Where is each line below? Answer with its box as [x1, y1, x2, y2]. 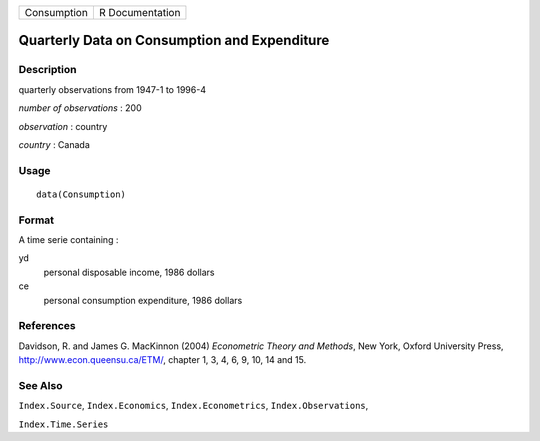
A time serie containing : [18, 234, 119, 246]
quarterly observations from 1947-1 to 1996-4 [18, 83, 207, 95]
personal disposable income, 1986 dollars [43, 266, 215, 278]
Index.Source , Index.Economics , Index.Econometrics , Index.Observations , [18, 400, 369, 412]
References [18, 319, 76, 333]
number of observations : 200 [18, 102, 142, 114]
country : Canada [18, 138, 90, 150]
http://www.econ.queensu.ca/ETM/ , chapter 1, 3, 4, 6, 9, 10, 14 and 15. [18, 354, 307, 366]
